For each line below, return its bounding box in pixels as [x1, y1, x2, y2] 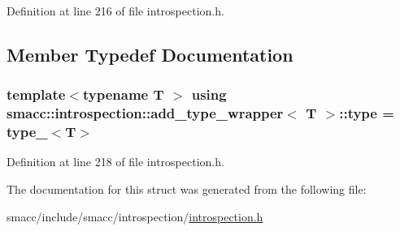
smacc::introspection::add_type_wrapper [7, 103, 284, 123]
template [7, 84, 66, 105]
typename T [82, 84, 164, 105]
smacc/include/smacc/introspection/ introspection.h [7, 207, 263, 225]
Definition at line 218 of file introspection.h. [7, 153, 224, 170]
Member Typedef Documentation [7, 41, 293, 66]
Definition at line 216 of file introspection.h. [7, 2, 224, 19]
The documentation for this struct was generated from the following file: [7, 181, 367, 198]
